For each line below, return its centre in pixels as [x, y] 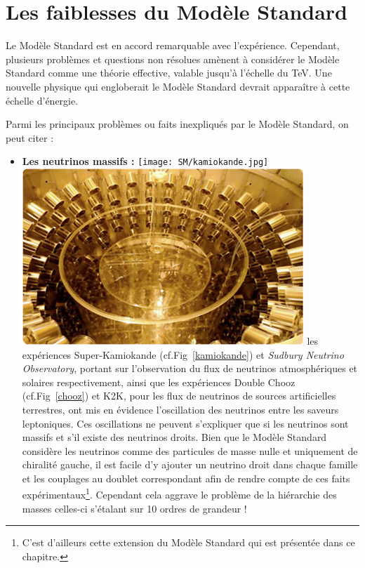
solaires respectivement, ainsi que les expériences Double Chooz [159, 382]
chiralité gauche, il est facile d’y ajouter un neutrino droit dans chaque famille [190, 464]
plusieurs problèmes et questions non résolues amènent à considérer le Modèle [173, 59]
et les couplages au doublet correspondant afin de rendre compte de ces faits [186, 478]
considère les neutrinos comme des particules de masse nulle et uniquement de [190, 450]
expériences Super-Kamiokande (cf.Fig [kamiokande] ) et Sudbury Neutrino [183, 354]
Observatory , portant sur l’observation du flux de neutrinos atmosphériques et [190, 368]
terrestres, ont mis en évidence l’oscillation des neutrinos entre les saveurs [180, 409]
